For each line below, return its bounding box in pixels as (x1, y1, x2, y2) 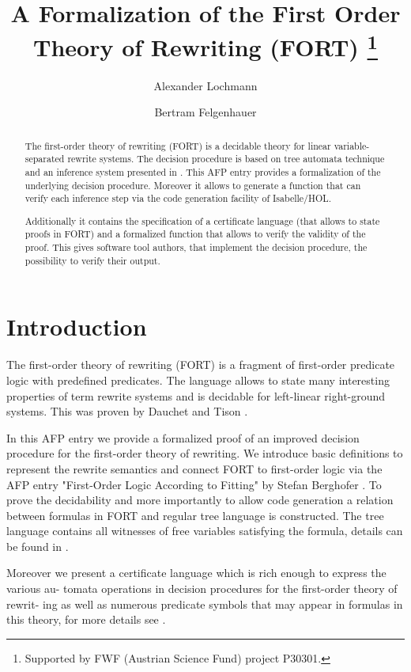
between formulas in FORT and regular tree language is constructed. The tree (6, 507, 384, 523)
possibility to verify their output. (25, 253, 160, 267)
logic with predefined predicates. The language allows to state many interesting (6, 371, 390, 388)
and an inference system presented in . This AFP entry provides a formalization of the (25, 165, 381, 178)
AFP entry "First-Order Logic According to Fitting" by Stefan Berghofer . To (6, 476, 382, 492)
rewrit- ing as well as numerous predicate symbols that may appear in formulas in (6, 595, 403, 612)
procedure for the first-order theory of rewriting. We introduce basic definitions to (6, 445, 403, 461)
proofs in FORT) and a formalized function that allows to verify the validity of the (25, 227, 366, 241)
